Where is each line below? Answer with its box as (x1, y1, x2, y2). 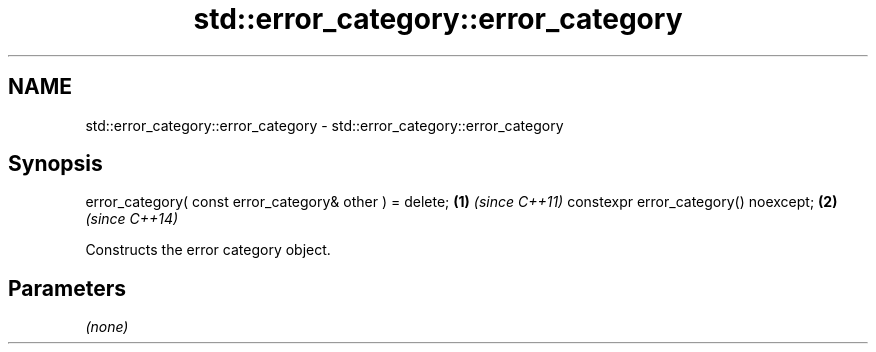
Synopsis (8, 151, 103, 177)
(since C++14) (85, 210, 179, 228)
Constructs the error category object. (85, 241, 331, 259)
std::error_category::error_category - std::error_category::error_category (85, 116, 564, 134)
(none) (85, 318, 129, 336)
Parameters (8, 275, 126, 301)
